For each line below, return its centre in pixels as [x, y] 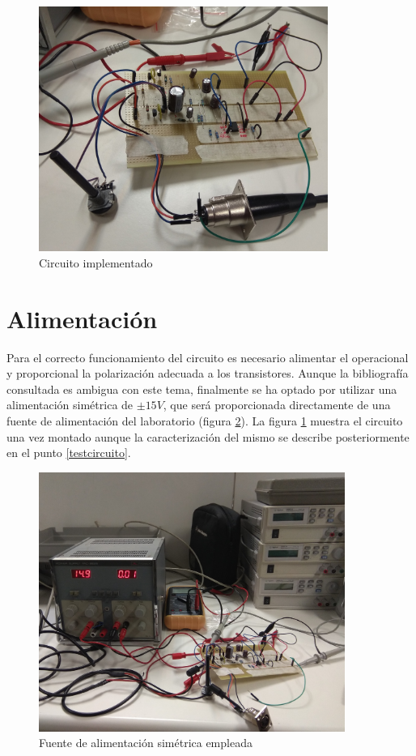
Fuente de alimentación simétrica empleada [146, 743]
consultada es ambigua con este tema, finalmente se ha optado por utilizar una [202, 389]
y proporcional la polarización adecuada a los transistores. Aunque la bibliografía [208, 373]
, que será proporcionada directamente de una [277, 405]
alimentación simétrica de [70, 405]
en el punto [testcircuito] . [69, 453]
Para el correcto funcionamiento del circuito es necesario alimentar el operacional [208, 357]
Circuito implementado [96, 262]
